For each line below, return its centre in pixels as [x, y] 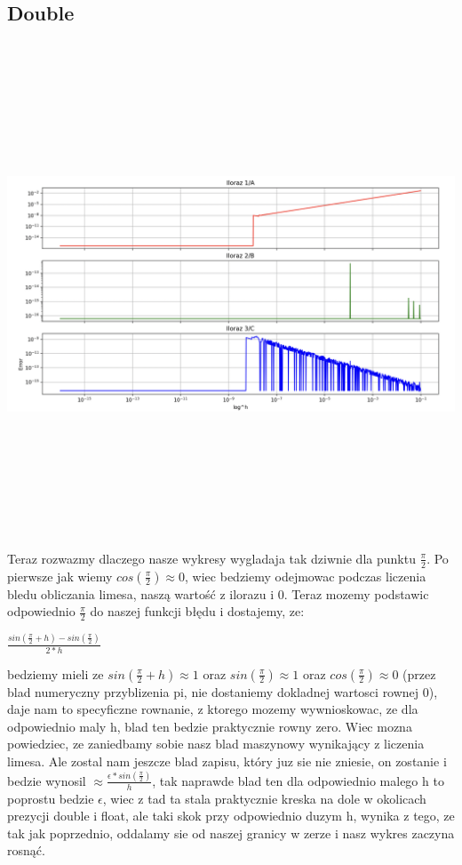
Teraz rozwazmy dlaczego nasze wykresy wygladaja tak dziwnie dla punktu [211, 558]
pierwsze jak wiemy [60, 576]
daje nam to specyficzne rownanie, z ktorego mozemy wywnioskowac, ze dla [213, 709]
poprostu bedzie [51, 798]
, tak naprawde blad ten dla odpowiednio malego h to [298, 780]
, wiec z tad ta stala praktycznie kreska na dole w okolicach [264, 798]
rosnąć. [26, 850]
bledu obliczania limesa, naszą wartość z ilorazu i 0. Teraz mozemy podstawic [218, 593]
